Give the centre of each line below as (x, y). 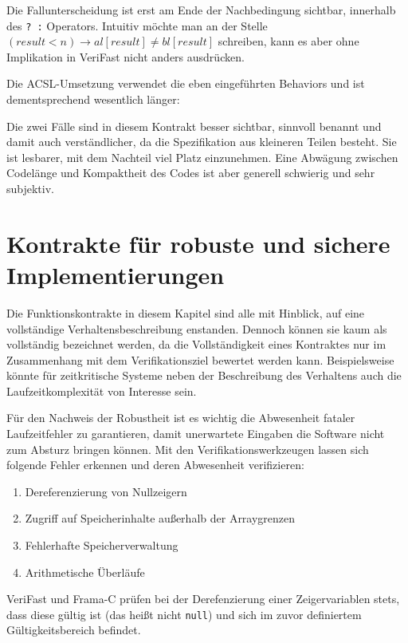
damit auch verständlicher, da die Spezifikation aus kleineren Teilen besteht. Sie (202, 142)
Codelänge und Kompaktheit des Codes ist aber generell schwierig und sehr (191, 173)
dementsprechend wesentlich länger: (93, 99)
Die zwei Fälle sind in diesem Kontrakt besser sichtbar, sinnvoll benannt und (194, 126)
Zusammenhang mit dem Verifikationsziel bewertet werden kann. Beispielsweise (200, 359)
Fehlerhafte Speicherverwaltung (102, 545)
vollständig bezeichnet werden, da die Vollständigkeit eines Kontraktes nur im (196, 344)
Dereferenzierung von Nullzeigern (106, 491)
